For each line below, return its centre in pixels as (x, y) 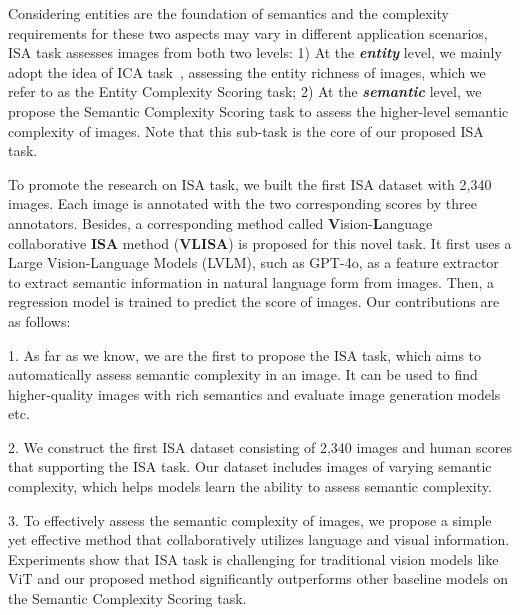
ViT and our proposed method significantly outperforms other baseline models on (258, 578)
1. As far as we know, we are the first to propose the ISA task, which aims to (245, 354)
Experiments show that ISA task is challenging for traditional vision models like (253, 558)
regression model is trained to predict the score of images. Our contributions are (254, 301)
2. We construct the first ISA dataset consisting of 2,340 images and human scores (260, 446)
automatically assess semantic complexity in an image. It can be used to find (243, 374)
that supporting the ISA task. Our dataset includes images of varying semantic (250, 466)
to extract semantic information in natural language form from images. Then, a (251, 281)
